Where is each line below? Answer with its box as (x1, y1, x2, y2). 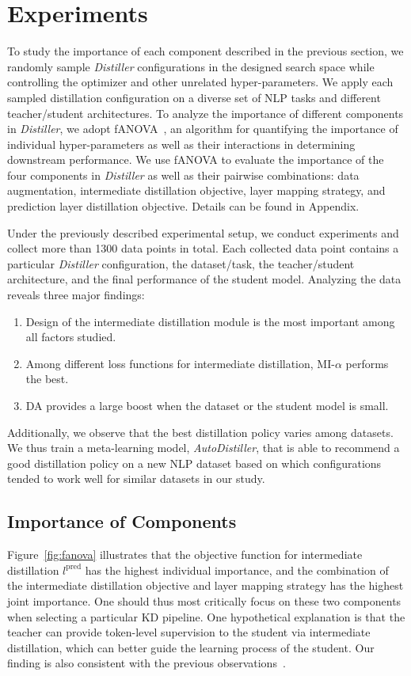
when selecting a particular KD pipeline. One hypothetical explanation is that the (7, 608, 405, 625)
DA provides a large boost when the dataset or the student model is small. (25, 397, 389, 413)
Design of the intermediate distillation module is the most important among (25, 313, 395, 329)
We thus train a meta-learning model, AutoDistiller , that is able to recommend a (7, 439, 400, 456)
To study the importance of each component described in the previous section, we (7, 43, 404, 59)
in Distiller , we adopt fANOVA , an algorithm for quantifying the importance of (7, 120, 398, 137)
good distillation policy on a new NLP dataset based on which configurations (7, 454, 382, 471)
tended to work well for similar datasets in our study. (7, 470, 265, 487)
